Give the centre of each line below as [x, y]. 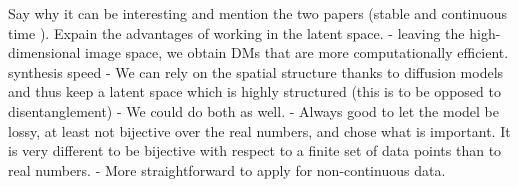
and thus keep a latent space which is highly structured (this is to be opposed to [254, 91]
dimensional [44, 52]
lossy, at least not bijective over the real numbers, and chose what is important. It [259, 130]
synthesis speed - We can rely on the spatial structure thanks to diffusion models [256, 71]
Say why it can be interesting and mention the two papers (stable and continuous [257, 13]
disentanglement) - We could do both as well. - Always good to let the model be [253, 110]
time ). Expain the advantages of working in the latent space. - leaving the [236, 32]
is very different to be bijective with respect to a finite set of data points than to [255, 150]
